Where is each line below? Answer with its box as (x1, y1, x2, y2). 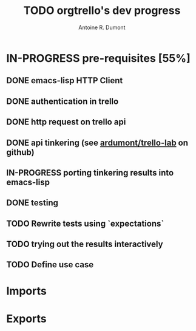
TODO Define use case (6, 259, 94, 270)
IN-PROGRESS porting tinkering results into (6, 168, 174, 178)
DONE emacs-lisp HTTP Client (6, 75, 123, 86)
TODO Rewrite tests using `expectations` (6, 218, 164, 228)
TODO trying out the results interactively (6, 239, 163, 250)
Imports (6, 284, 47, 298)
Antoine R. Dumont (78, 24, 126, 31)
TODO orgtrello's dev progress (23, 4, 181, 18)
